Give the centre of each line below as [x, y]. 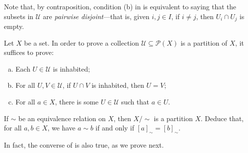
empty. [14, 26]
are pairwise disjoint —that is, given [96, 16]
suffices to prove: [29, 52]
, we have [61, 128]
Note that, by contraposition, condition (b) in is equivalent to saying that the [120, 6]
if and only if [115, 128]
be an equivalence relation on [62, 118]
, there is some [77, 102]
